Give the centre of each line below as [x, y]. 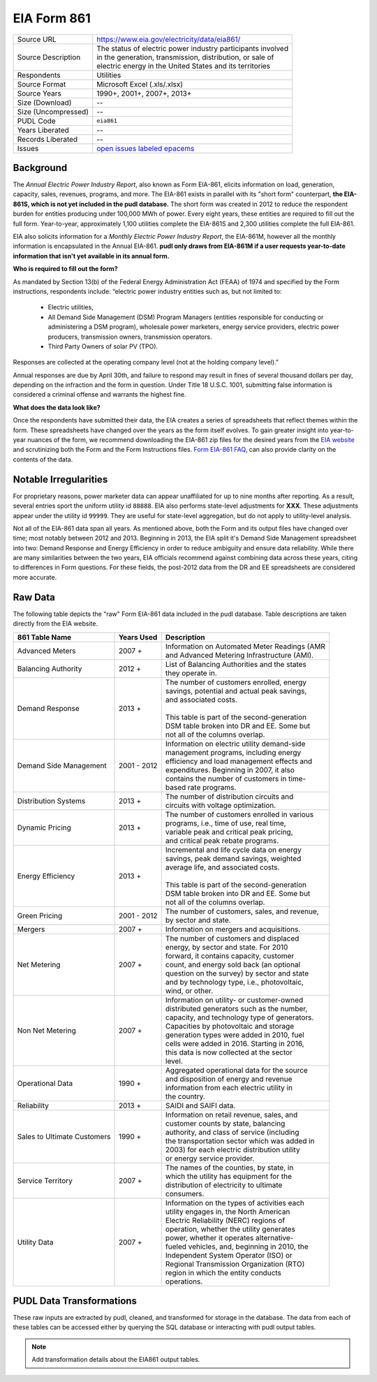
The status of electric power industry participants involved [193, 48]
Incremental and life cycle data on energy [233, 850]
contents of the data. [43, 459]
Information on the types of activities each [235, 1203]
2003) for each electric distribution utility [232, 1149]
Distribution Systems [51, 801]
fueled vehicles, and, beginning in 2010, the [237, 1247]
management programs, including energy [233, 752]
